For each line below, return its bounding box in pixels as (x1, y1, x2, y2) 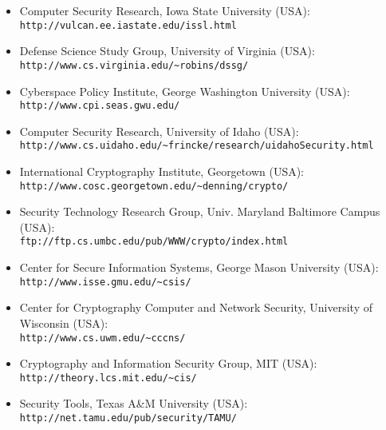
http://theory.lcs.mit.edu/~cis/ (19, 372, 197, 384)
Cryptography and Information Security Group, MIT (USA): (19, 355, 317, 372)
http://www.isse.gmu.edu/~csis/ (19, 276, 191, 288)
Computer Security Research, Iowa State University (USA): (19, 2, 310, 18)
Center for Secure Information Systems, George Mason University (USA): (19, 259, 379, 276)
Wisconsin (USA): (19, 314, 108, 331)
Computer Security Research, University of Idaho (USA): (19, 122, 299, 139)
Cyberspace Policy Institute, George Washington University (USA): (19, 82, 350, 99)
